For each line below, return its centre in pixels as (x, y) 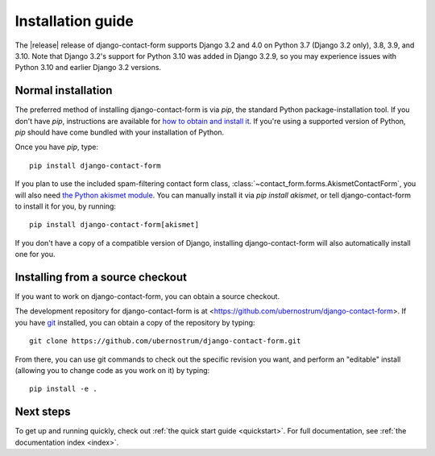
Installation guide (75, 21)
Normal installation (64, 91)
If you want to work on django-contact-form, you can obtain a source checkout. (147, 296)
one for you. (35, 255)
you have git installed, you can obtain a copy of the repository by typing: (135, 322)
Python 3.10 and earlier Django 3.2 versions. (88, 68)
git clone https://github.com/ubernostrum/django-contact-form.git (165, 341)
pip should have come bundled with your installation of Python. (120, 132)
